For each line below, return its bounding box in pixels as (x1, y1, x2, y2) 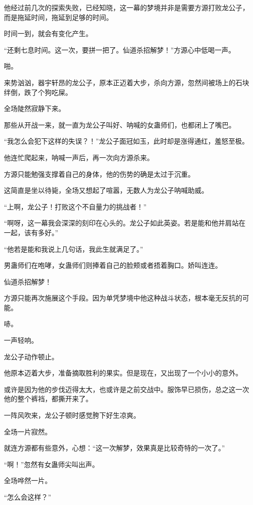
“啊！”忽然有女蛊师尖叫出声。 (4, 459, 99, 469)
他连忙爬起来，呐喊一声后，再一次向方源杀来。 (4, 152, 154, 162)
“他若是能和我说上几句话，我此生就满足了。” (4, 243, 144, 254)
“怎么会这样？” (4, 492, 52, 502)
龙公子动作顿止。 (4, 351, 58, 361)
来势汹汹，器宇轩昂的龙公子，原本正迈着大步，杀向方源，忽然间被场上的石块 (4, 77, 249, 87)
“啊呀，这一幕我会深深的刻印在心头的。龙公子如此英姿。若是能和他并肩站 (4, 218, 239, 228)
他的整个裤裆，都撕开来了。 (4, 393, 92, 404)
